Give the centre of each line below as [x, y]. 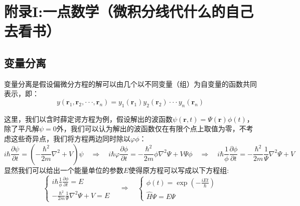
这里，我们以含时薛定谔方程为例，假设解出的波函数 [88, 119]
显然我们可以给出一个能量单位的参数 [64, 170]
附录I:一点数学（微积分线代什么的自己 [129, 11]
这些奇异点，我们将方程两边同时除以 [70, 138]
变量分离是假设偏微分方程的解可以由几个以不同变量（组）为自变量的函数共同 [130, 83]
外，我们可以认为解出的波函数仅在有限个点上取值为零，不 [151, 129]
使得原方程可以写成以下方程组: [179, 170]
